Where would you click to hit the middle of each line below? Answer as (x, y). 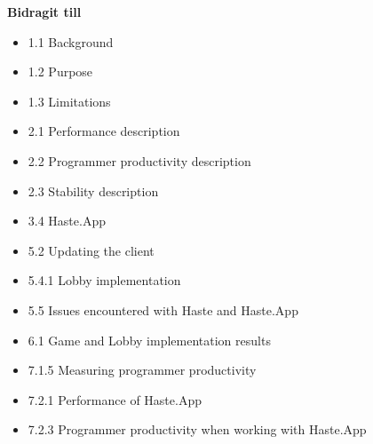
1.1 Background (71, 41)
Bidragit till (44, 12)
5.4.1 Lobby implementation (104, 280)
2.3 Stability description (93, 190)
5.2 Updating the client (91, 250)
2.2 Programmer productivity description (139, 160)
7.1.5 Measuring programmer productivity (142, 370)
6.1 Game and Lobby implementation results (149, 340)
